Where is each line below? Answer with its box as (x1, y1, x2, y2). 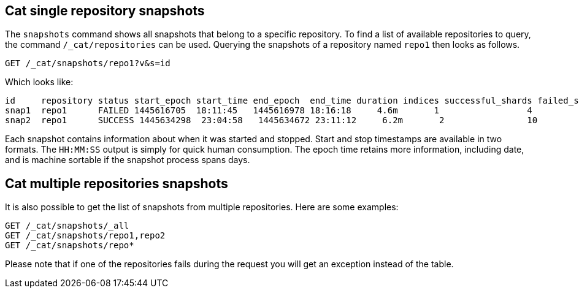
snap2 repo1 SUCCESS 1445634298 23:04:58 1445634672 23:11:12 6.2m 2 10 (5, 115, 538, 126)
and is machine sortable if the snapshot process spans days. (5, 154, 250, 166)
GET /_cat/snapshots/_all (5, 221, 129, 231)
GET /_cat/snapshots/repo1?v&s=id (5, 58, 171, 69)
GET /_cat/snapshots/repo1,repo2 (5, 230, 166, 241)
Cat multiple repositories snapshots (5, 175, 228, 191)
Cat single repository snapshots (5, 3, 205, 18)
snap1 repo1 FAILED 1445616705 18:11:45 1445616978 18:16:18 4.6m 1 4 (5, 105, 532, 116)
